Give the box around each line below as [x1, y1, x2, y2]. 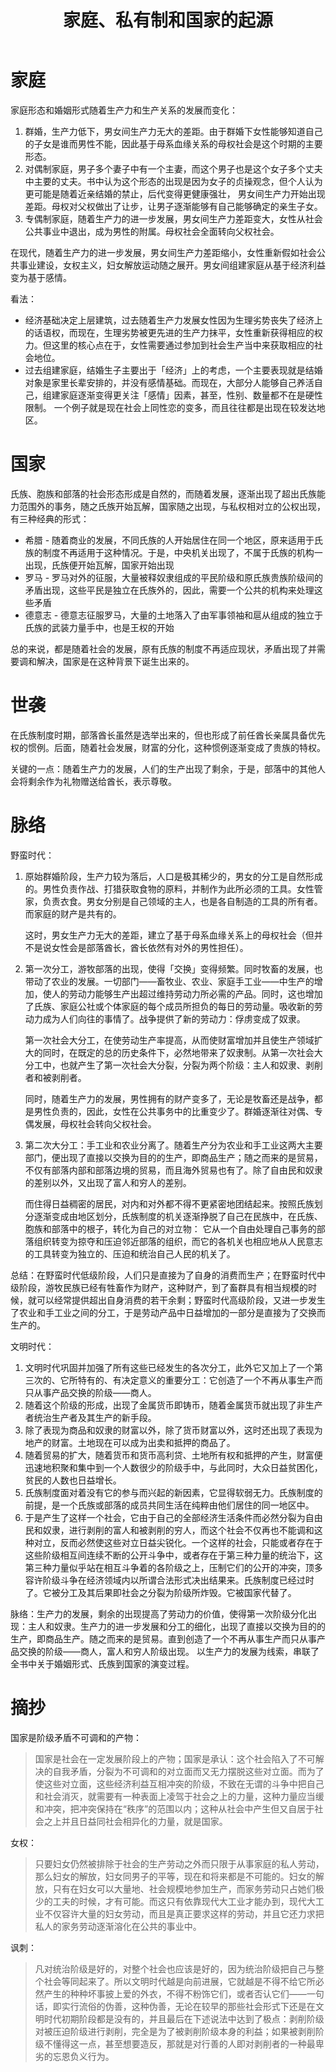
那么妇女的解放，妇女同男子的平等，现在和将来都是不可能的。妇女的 [34, 1870, 316, 1882]
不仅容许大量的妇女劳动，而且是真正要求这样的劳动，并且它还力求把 [43, 1907, 325, 1920]
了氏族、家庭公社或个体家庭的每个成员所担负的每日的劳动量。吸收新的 [24, 1000, 315, 1012]
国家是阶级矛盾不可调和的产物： [10, 1731, 142, 1743]
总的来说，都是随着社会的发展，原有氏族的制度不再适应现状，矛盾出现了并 [10, 642, 317, 655]
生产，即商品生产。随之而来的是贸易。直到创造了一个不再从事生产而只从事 [10, 1632, 317, 1645]
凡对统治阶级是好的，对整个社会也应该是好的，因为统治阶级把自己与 [34, 1962, 316, 1975]
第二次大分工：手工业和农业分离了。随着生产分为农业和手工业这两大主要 [24, 1139, 323, 1151]
